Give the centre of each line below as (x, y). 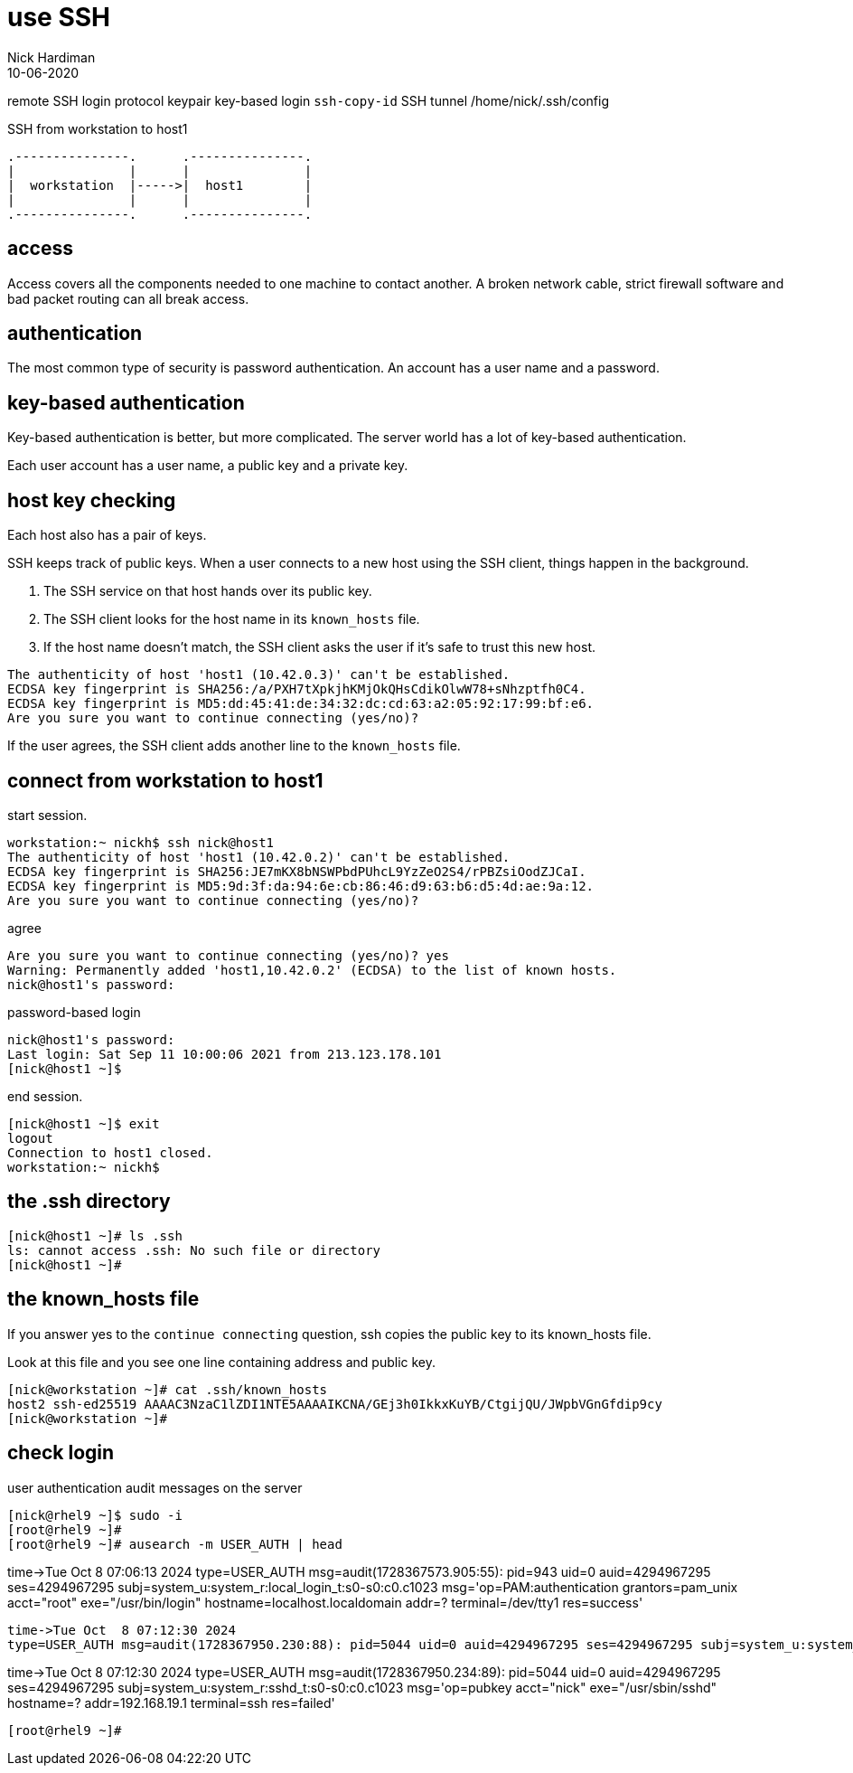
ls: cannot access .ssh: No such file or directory (194, 1250)
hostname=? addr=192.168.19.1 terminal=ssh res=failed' (171, 1702)
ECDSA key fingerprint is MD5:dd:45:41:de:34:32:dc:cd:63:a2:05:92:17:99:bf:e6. (301, 704)
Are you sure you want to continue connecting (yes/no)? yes (228, 955)
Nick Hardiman (52, 57)
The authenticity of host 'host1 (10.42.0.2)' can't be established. (259, 857)
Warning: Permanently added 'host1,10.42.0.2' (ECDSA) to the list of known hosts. (312, 970)
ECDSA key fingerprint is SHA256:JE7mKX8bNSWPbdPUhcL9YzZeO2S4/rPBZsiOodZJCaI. (297, 871)
